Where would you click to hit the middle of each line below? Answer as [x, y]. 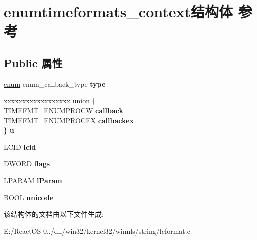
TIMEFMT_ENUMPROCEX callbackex [69, 120]
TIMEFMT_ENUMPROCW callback [64, 110]
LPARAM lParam [33, 180]
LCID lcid [20, 147]
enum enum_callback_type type [55, 83]
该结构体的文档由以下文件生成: [54, 214]
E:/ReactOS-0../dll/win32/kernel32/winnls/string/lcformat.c [97, 231]
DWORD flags [27, 164]
